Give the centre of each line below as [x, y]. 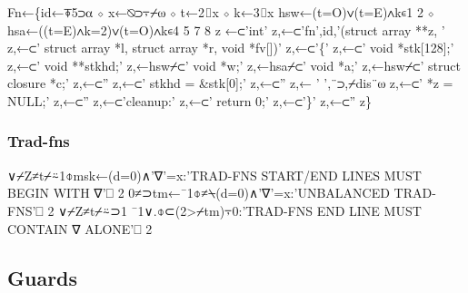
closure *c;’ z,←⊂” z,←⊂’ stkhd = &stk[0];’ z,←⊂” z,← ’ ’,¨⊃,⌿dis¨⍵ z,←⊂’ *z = [230, 83]
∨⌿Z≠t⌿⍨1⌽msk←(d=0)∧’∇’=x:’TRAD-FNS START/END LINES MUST [214, 175]
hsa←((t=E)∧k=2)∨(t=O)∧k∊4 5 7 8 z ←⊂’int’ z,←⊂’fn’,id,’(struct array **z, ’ [226, 29]
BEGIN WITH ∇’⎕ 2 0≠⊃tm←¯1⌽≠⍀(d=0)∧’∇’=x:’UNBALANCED [199, 193]
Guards [43, 277]
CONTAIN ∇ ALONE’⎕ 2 [80, 228]
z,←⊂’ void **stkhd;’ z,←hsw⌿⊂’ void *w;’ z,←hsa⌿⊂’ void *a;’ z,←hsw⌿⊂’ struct [234, 65]
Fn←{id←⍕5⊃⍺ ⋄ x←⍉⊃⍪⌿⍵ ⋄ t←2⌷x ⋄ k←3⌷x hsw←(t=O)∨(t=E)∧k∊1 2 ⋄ [221, 12]
